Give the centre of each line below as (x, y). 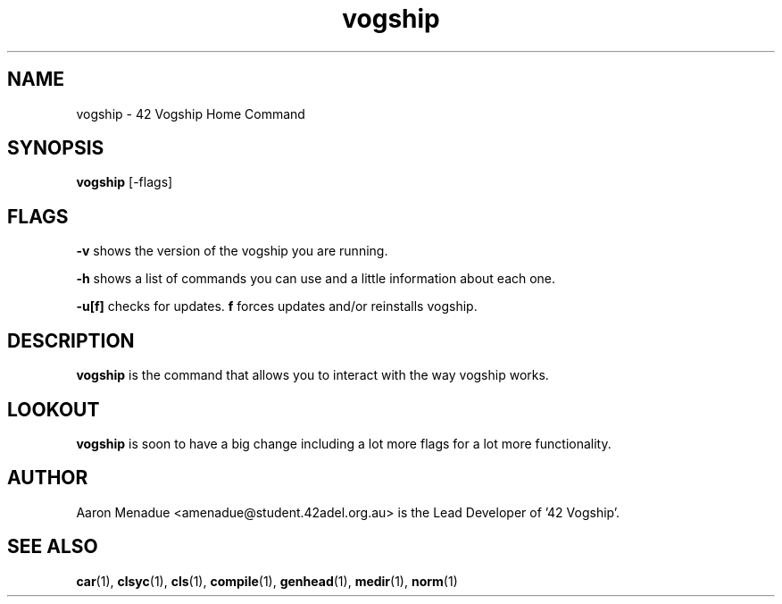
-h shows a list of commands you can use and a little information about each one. (316, 279)
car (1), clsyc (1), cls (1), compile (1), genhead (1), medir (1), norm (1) (267, 581)
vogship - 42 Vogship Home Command (191, 113)
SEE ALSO (53, 547)
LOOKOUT (54, 409)
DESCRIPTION (71, 340)
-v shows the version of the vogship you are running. (232, 251)
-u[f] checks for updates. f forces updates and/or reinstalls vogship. (277, 306)
